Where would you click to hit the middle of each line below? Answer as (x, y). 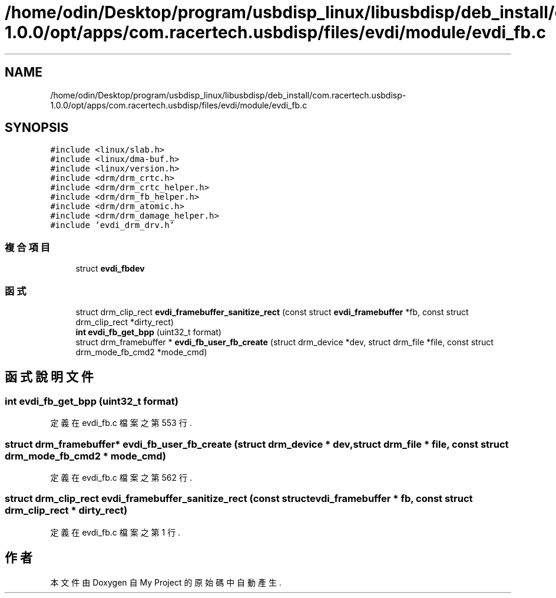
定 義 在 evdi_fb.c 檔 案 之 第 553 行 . (121, 423)
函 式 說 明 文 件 (49, 377)
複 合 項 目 (28, 247)
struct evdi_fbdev (110, 269)
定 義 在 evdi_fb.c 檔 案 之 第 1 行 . (115, 532)
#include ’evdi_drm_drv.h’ (112, 225)
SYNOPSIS (37, 128)
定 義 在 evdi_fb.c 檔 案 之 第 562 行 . (121, 477)
